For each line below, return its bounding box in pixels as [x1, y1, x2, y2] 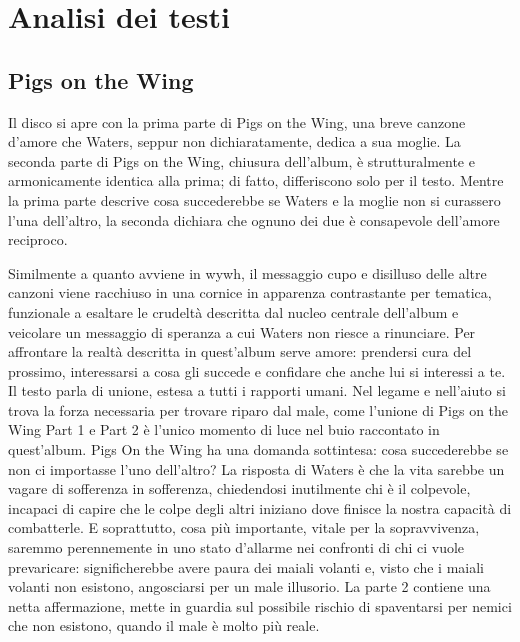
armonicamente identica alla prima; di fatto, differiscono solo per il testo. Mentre [8, 170, 504, 191]
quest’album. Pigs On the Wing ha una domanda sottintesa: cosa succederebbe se [8, 439, 509, 460]
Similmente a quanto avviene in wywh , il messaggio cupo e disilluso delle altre [8, 262, 487, 283]
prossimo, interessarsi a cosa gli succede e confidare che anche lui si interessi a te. [8, 360, 506, 381]
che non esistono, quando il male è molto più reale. [8, 615, 320, 636]
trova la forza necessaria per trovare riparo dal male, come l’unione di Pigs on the [8, 399, 509, 420]
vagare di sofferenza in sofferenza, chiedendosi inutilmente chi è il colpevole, [8, 478, 471, 499]
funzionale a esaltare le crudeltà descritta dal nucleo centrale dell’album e [8, 301, 459, 322]
